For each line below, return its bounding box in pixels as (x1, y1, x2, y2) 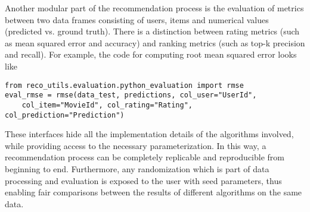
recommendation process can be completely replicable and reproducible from (5, 151, 284, 163)
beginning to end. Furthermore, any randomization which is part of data (5, 162, 269, 175)
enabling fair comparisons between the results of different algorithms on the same (5, 186, 302, 198)
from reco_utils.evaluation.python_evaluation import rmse (5, 81, 244, 90)
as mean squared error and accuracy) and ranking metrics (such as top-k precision (5, 36, 305, 49)
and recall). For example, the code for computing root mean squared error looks (5, 48, 297, 61)
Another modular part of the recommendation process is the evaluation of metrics (5, 2, 304, 14)
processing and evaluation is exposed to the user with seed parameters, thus (5, 174, 282, 186)
